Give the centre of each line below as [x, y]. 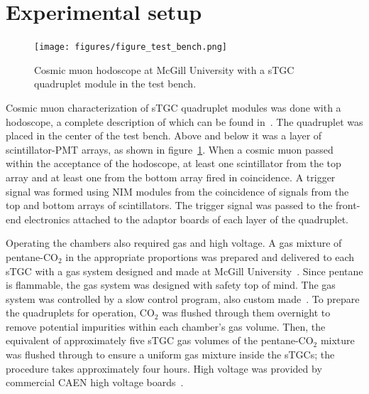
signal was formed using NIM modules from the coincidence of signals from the [177, 191]
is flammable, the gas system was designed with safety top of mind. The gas [171, 285]
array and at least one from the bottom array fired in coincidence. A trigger [171, 177]
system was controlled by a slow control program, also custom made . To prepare [183, 298]
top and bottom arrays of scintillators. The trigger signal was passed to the [169, 205]
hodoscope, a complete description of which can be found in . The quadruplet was [184, 121]
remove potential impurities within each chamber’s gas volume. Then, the [166, 326]
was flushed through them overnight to [246, 313]
